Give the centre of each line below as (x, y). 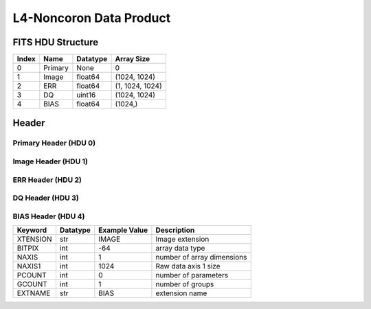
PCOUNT (32, 275)
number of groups (185, 284)
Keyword (32, 230)
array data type (180, 249)
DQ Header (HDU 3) (46, 198)
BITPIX (28, 249)
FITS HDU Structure (56, 42)
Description (175, 230)
